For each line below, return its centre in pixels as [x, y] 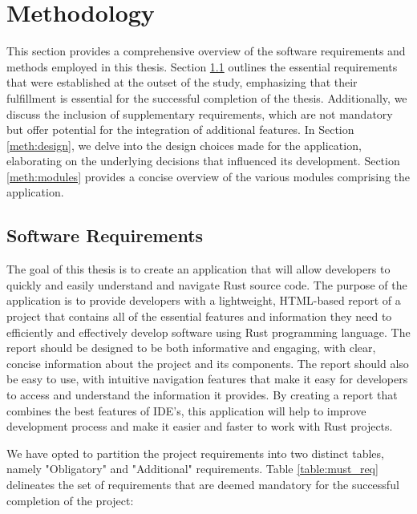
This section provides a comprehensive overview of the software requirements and [206, 51]
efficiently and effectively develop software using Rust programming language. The [208, 332]
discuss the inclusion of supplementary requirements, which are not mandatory [200, 113]
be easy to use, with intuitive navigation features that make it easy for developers [207, 379]
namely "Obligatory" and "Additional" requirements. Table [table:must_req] [192, 469]
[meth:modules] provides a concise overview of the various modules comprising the [208, 176]
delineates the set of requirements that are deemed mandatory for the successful [203, 484]
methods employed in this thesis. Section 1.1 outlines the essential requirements [202, 66]
